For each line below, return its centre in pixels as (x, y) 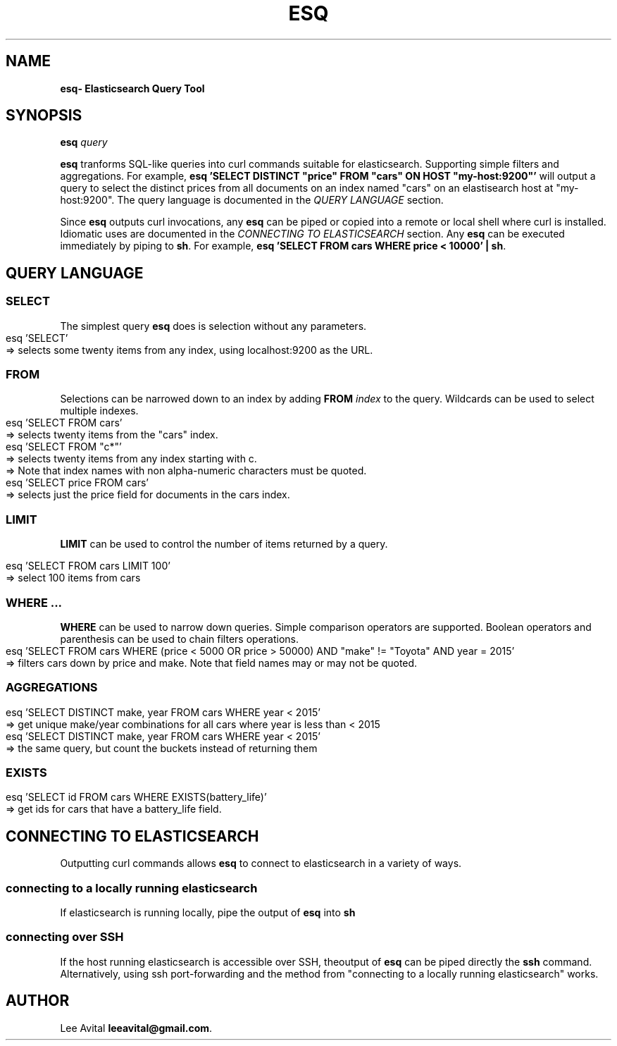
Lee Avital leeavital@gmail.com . (136, 1028)
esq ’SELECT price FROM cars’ (77, 483)
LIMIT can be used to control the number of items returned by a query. (224, 544)
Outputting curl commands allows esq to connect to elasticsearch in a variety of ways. (261, 863)
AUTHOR (38, 1001)
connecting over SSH (65, 937)
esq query (84, 142)
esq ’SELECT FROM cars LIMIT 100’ (88, 566)
